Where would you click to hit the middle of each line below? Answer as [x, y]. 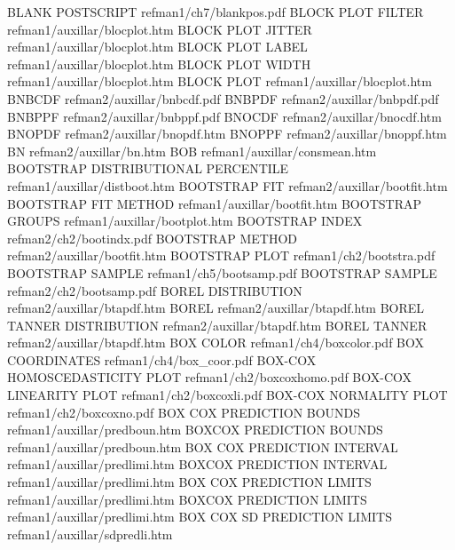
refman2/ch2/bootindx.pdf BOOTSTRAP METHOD [152, 238]
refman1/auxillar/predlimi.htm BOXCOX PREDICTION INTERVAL [197, 464]
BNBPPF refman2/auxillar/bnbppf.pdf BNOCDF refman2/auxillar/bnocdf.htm [224, 116]
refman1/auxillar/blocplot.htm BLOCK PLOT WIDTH [159, 64]
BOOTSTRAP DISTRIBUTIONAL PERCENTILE [148, 168]
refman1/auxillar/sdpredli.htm [90, 534]
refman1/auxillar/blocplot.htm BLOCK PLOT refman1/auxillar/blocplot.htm [220, 81]
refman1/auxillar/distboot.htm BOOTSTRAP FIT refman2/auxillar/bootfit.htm [227, 185]
